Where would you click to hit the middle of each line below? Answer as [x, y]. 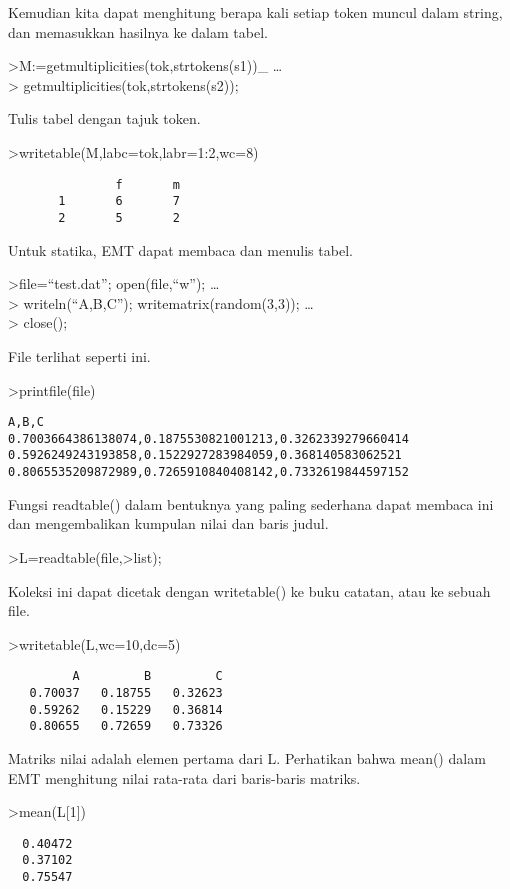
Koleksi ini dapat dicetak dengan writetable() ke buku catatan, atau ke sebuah [249, 590]
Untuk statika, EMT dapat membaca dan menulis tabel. [180, 249]
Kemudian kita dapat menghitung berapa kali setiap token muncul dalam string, [255, 12]
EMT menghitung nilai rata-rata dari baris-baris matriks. [184, 777]
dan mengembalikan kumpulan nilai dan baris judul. [168, 523]
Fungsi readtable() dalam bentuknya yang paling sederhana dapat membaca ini [251, 503]
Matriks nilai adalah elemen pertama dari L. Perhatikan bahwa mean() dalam [247, 757]
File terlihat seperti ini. [79, 355]
